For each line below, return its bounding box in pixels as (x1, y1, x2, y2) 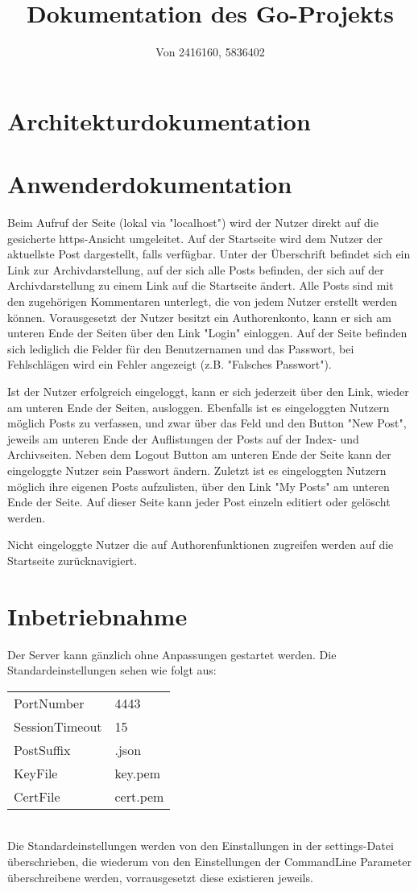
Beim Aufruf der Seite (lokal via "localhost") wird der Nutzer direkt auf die (7, 214, 379, 231)
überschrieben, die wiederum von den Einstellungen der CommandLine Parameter (7, 853, 412, 869)
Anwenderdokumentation (7, 167, 292, 200)
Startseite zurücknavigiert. (7, 551, 138, 568)
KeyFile (14, 763, 58, 782)
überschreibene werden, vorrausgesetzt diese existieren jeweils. (7, 868, 313, 885)
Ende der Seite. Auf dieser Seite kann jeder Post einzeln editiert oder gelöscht (7, 493, 391, 510)
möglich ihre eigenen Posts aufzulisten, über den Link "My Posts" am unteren (7, 477, 390, 494)
